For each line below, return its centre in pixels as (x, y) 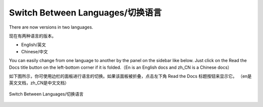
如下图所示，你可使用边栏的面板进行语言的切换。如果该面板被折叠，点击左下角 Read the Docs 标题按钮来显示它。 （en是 (130, 76)
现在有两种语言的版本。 (32, 36)
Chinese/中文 (35, 51)
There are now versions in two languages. (51, 27)
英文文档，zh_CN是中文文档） (39, 83)
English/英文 (34, 45)
